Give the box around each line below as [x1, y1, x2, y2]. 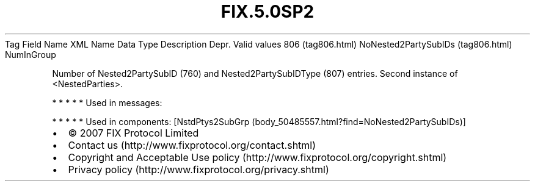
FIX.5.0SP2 [220, 1, 315, 22]
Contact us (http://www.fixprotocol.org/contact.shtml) [68, 138, 316, 151]
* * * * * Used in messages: [52, 97, 162, 108]
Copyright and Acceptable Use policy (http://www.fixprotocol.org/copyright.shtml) [68, 151, 447, 163]
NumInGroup [5, 49, 56, 60]
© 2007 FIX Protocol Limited [68, 126, 199, 139]
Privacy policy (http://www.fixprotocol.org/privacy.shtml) [68, 163, 329, 176]
